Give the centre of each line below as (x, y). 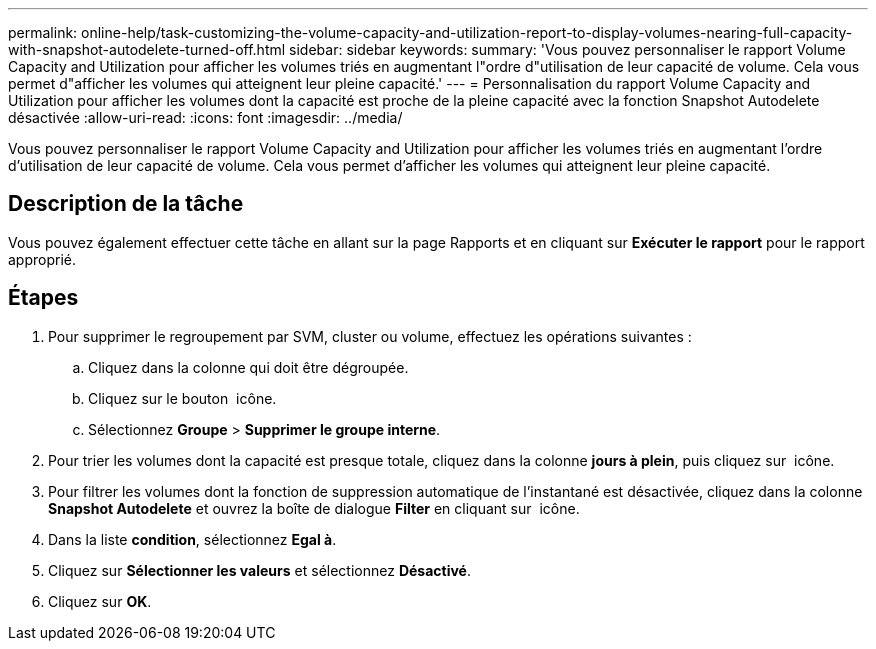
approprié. (42, 259)
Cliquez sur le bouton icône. (182, 398)
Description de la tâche (126, 204)
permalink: (43, 32)
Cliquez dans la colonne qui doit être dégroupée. (248, 367)
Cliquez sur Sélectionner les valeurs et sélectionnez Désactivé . (259, 570)
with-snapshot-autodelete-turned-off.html (147, 49)
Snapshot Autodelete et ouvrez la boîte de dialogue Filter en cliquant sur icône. (314, 508)
